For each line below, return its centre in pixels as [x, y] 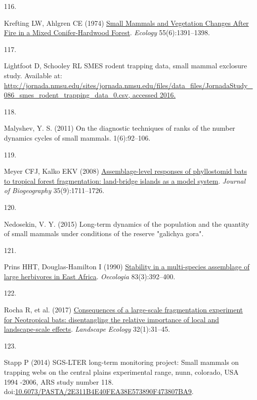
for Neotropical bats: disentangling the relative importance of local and [112, 319]
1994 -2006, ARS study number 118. [59, 381]
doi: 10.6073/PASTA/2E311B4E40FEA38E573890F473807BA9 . [99, 391]
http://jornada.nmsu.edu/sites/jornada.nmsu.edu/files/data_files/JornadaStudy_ [128, 85]
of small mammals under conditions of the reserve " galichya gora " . [104, 233]
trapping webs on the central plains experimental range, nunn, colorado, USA [121, 372]
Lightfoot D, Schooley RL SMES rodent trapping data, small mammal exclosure [126, 66]
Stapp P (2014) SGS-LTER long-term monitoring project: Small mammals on [122, 362]
